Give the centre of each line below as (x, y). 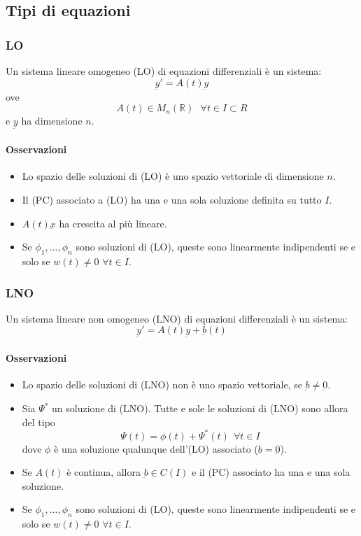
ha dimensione (52, 121)
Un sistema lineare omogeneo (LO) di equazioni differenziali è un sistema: (164, 71)
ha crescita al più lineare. (113, 223)
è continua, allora (104, 472)
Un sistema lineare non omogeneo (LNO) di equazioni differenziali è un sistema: (177, 318)
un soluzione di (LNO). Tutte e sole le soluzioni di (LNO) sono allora (200, 408)
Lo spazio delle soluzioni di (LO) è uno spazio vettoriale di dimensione (173, 176)
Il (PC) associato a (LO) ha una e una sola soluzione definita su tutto (172, 200)
